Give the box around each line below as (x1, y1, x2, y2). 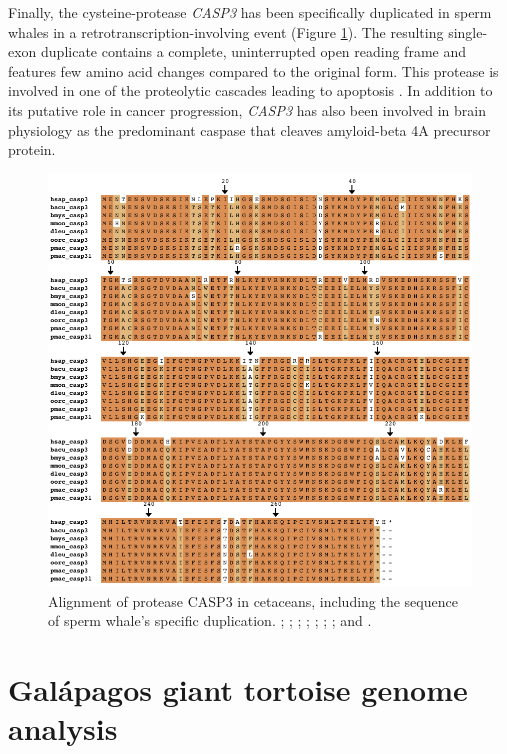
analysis (8, 708, 118, 749)
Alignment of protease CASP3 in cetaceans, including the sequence (48, 590, 458, 611)
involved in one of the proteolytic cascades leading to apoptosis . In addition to (8, 80, 493, 101)
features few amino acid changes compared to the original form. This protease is (8, 60, 499, 81)
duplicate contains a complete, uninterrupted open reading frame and (41, 41, 466, 62)
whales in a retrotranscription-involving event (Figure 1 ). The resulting (8, 21, 444, 42)
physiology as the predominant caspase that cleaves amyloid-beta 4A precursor (8, 119, 491, 140)
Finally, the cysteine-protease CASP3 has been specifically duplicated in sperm (8, 2, 492, 22)
